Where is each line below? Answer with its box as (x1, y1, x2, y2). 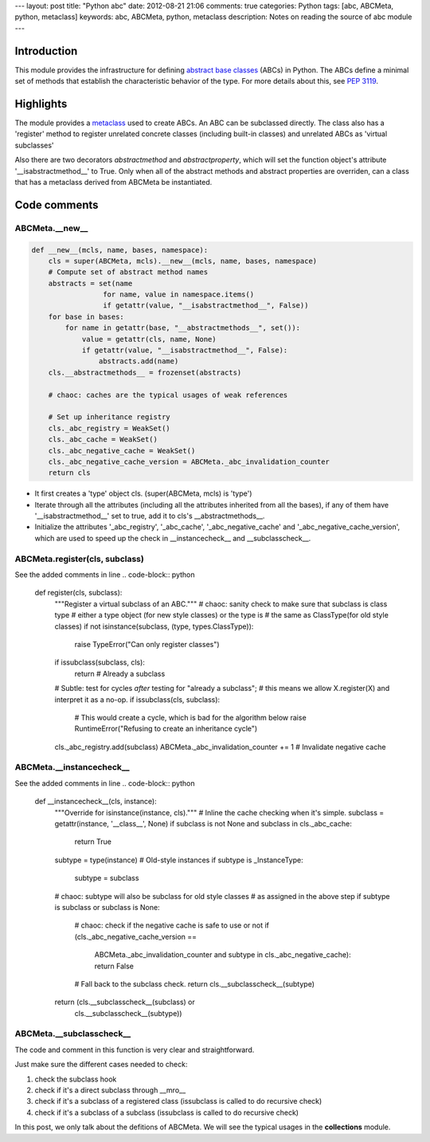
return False (94, 961, 135, 971)
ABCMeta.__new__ (14, 222, 88, 234)
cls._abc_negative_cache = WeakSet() (48, 446, 196, 455)
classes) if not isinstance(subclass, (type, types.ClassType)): (54, 622, 254, 631)
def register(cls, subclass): (34, 588, 123, 598)
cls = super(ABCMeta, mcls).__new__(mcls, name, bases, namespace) (48, 256, 318, 265)
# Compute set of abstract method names (48, 268, 209, 277)
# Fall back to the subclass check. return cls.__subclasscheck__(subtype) (74, 979, 315, 988)
